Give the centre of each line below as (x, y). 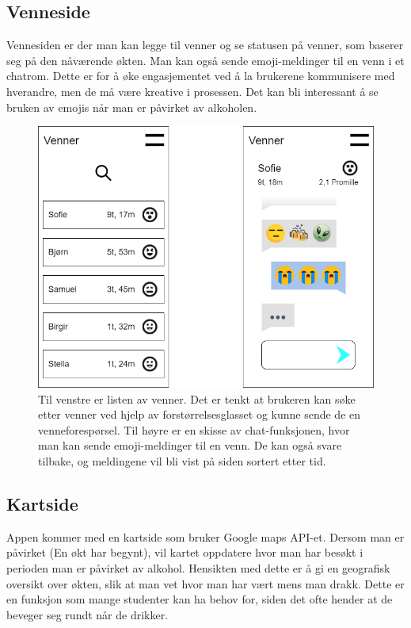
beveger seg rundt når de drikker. (88, 614)
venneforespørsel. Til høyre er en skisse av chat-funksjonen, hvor (194, 429)
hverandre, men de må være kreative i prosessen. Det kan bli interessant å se (192, 91)
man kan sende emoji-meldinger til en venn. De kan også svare (190, 445)
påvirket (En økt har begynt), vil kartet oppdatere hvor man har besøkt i (185, 552)
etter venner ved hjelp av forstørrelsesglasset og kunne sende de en (200, 414)
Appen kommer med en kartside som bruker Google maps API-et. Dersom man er (205, 536)
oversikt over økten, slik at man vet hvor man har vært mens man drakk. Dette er (205, 583)
